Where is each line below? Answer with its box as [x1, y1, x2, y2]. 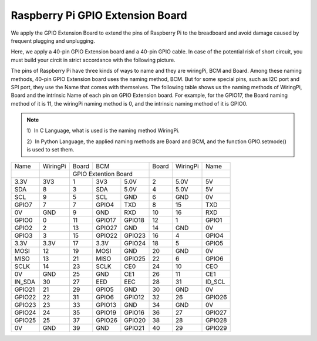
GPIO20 [124, 316, 146, 324]
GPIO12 [124, 293, 145, 301]
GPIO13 [96, 301, 117, 309]
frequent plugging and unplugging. [11, 37, 95, 44]
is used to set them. [26, 146, 75, 153]
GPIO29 [205, 323, 227, 332]
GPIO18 [124, 216, 145, 224]
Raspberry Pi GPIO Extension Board [11, 9, 187, 22]
